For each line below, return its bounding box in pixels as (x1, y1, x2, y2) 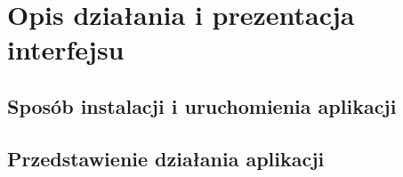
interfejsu (7, 31, 125, 68)
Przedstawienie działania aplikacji (7, 144, 325, 172)
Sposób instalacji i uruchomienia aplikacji (7, 92, 397, 119)
